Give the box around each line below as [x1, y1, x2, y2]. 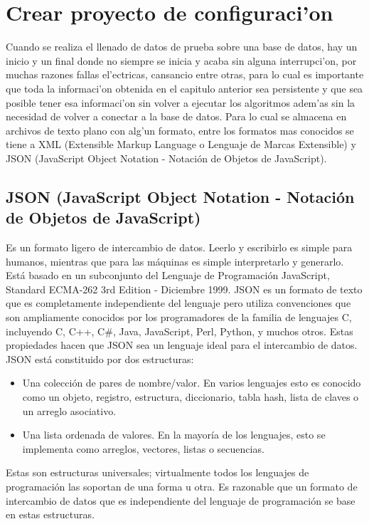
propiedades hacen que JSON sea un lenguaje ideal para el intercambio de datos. [6, 337, 358, 352]
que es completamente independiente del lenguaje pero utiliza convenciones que [6, 295, 351, 310]
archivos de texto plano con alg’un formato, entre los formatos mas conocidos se [6, 122, 354, 137]
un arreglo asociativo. [22, 403, 117, 418]
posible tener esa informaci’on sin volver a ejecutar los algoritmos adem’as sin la [6, 95, 355, 110]
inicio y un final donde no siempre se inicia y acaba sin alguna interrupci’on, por [6, 53, 357, 68]
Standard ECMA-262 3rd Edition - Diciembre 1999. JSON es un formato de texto [6, 281, 363, 296]
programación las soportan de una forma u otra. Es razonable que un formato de [6, 478, 358, 493]
